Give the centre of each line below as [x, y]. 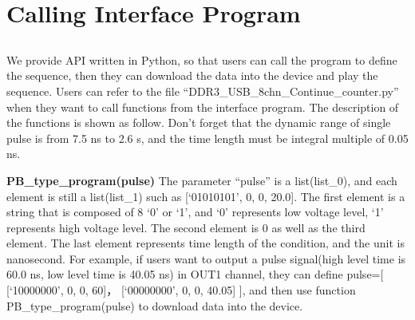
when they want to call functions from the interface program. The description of [203, 107]
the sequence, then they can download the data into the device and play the [192, 75]
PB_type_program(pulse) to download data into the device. [155, 305]
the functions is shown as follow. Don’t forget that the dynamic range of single [199, 122]
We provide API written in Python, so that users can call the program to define [202, 59]
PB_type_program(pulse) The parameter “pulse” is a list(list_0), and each [202, 180]
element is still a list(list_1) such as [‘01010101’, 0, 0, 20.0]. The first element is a [206, 196]
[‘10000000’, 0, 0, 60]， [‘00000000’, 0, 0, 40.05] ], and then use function [181, 290]
